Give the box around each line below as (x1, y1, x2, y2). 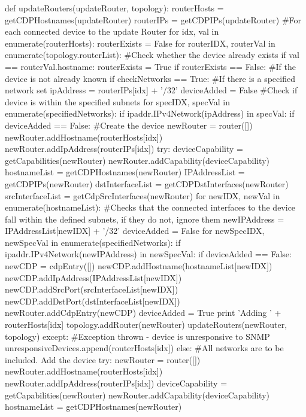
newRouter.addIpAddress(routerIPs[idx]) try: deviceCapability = (5, 142, 243, 155)
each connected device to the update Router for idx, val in (5, 25, 219, 38)
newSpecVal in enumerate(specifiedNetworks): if (5, 236, 181, 248)
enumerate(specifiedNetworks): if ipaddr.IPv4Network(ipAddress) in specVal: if (5, 107, 295, 120)
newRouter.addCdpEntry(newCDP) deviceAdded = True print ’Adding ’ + (5, 306, 281, 319)
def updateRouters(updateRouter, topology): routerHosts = (5, 2, 224, 14)
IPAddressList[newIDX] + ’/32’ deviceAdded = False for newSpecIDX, (5, 224, 265, 237)
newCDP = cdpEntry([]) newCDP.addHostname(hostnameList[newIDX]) (5, 260, 272, 272)
